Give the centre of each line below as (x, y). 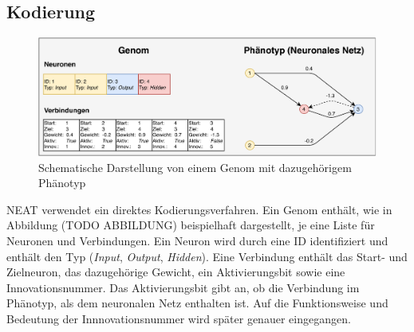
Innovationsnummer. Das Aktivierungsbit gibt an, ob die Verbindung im (183, 287)
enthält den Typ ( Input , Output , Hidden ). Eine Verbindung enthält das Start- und (207, 256)
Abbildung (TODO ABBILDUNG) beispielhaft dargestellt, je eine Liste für (191, 225)
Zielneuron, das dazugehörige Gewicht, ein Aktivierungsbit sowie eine (176, 272)
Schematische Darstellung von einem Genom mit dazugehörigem (195, 167)
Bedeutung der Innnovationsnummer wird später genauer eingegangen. (179, 318)
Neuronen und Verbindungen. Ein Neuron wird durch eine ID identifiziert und (197, 240)
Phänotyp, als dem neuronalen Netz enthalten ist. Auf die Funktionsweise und (197, 303)
